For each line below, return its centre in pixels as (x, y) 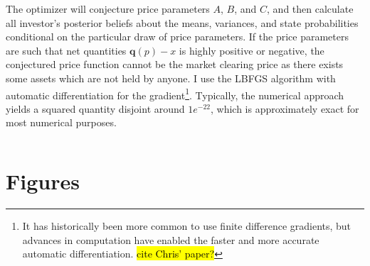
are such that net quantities (66, 50)
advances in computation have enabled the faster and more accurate (171, 239)
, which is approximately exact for (285, 108)
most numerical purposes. (61, 122)
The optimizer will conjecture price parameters (108, 9)
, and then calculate (310, 9)
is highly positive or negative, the (252, 50)
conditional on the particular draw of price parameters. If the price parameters (177, 37)
